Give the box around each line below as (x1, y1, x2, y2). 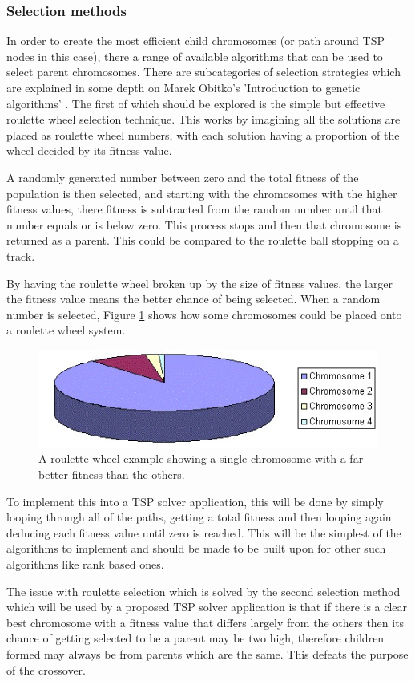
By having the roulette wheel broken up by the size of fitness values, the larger (6, 274, 393, 291)
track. (6, 247, 35, 264)
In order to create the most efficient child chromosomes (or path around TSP (6, 32, 385, 49)
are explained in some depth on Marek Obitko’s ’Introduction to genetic (6, 79, 361, 95)
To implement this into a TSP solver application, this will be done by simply (6, 493, 384, 509)
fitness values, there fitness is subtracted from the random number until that (6, 201, 382, 217)
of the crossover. (6, 661, 86, 678)
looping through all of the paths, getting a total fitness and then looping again (6, 509, 392, 525)
